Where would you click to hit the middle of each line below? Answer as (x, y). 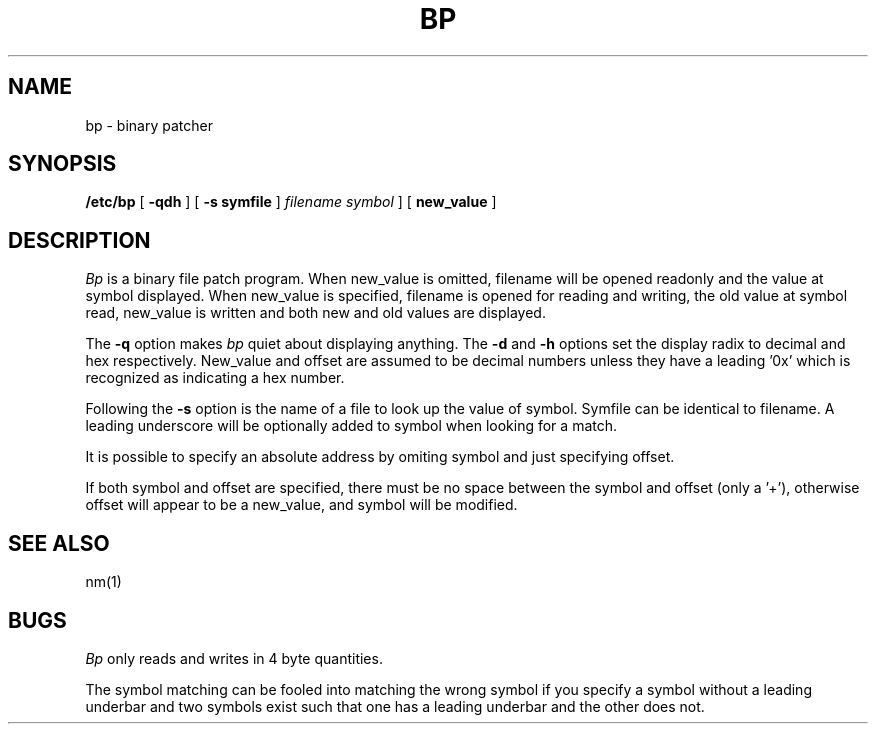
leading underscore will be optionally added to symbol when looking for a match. (351, 426)
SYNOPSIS (62, 164)
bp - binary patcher (149, 125)
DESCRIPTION (79, 240)
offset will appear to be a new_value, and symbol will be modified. (301, 505)
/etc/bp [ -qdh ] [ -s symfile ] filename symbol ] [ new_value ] (291, 202)
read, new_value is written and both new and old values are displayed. (315, 313)
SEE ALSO (59, 543)
